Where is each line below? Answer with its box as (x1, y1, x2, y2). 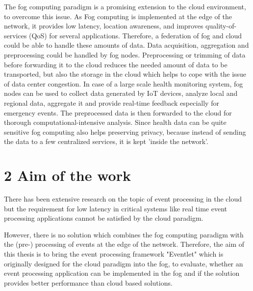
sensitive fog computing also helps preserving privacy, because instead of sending (4, 126, 246, 137)
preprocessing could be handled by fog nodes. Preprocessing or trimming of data (4, 49, 246, 59)
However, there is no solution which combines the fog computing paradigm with (4, 229, 244, 239)
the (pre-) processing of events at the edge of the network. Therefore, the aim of (4, 239, 244, 249)
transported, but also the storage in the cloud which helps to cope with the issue (4, 69, 247, 79)
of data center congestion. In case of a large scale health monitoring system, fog (4, 78, 243, 88)
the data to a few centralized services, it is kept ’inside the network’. (4, 136, 208, 146)
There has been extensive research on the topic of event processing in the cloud (4, 194, 242, 204)
